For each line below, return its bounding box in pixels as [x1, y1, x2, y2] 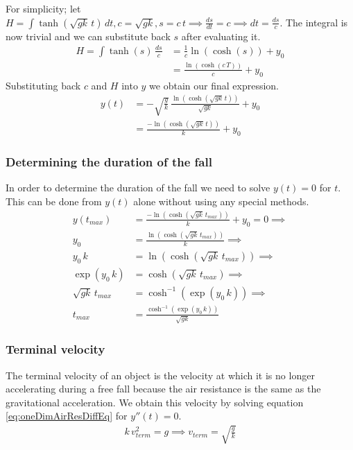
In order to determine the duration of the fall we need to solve [6, 180, 270, 195]
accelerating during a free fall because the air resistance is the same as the [6, 381, 321, 396]
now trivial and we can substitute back [6, 28, 171, 43]
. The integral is [279, 15, 348, 29]
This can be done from [6, 194, 102, 209]
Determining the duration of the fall [6, 153, 212, 171]
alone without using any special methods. [133, 194, 309, 209]
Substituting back [6, 78, 81, 92]
